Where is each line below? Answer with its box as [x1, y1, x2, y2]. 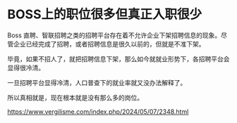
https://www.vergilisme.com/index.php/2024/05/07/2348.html [7, 107, 189, 116]
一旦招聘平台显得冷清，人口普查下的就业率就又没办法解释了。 [7, 78, 187, 86]
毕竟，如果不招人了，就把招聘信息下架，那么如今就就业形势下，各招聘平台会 [7, 54, 230, 63]
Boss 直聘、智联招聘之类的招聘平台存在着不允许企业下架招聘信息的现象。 [7, 31, 221, 39]
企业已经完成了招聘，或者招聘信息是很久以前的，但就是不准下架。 [13, 39, 205, 48]
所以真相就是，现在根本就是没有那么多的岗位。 [7, 93, 143, 102]
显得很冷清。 [7, 63, 44, 72]
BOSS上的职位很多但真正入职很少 [7, 6, 202, 22]
